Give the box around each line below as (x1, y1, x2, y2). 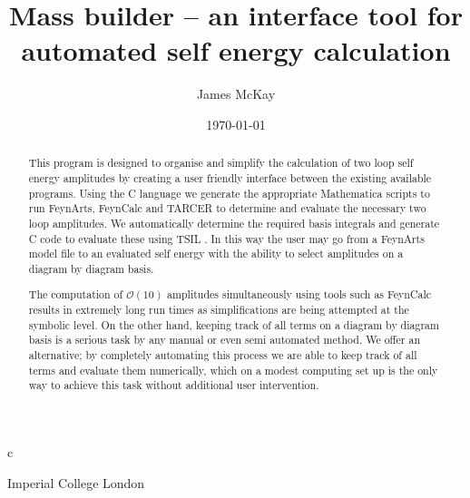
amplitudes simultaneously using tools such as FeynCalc (167, 287, 432, 302)
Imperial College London (7, 473, 145, 492)
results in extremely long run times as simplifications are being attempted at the (28, 302, 409, 317)
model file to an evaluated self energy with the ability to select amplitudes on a (28, 246, 404, 261)
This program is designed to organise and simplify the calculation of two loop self (28, 155, 414, 171)
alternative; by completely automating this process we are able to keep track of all (28, 347, 417, 363)
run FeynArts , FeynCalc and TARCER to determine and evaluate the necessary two (28, 200, 426, 216)
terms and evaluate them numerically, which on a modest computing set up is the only (28, 362, 438, 377)
